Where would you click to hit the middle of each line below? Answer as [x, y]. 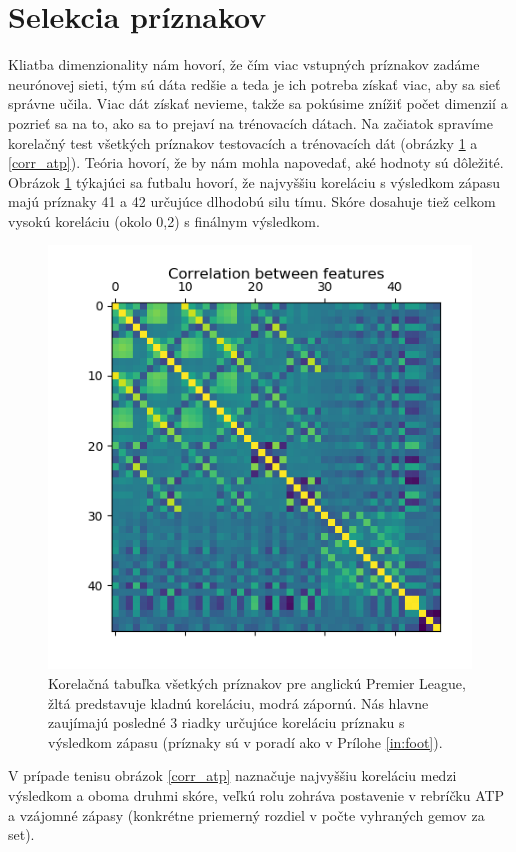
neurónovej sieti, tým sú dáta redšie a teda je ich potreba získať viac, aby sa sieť [254, 83]
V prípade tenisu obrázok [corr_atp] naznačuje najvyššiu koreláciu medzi [232, 775]
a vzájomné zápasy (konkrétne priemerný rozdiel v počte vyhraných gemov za [246, 814]
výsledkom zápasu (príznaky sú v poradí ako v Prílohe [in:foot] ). [245, 741]
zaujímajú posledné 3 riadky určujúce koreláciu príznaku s [226, 722]
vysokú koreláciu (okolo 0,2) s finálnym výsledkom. [164, 220]
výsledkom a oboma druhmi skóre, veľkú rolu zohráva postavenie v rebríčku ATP [256, 795]
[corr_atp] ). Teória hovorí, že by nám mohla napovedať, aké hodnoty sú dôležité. [256, 162]
